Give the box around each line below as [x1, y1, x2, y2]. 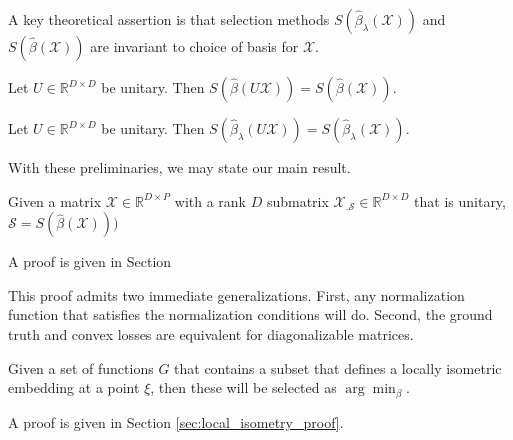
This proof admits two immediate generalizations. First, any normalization [8, 284, 465, 305]
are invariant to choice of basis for [90, 36, 299, 56]
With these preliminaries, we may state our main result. [8, 157, 351, 177]
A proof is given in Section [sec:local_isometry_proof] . [8, 411, 344, 432]
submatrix [266, 190, 329, 211]
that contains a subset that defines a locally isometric [174, 357, 502, 378]
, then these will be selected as [150, 377, 337, 398]
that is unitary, [414, 190, 506, 211]
